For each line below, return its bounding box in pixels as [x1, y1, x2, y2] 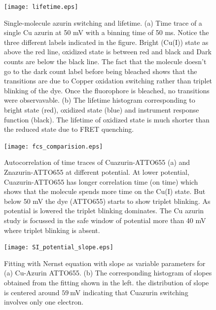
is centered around [4, 287, 60, 297]
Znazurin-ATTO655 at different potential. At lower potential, [4, 167, 189, 177]
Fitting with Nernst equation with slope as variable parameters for [4, 258, 206, 268]
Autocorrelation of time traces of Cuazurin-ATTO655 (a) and [4, 157, 190, 167]
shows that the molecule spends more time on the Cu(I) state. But [4, 186, 206, 196]
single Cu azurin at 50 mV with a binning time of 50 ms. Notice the [4, 27, 209, 38]
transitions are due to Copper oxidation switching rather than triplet [4, 76, 213, 86]
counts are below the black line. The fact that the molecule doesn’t [4, 56, 207, 67]
